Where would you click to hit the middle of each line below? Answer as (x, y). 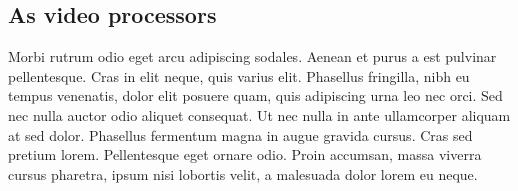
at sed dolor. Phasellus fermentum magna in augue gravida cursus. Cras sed (240, 134)
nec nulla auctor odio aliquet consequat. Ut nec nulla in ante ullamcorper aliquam (259, 114)
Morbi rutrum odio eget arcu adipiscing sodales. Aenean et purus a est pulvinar (252, 56)
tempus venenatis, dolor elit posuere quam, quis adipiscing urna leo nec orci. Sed (255, 95)
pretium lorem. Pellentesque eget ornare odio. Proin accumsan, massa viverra (245, 154)
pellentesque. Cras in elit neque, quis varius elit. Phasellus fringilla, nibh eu (239, 75)
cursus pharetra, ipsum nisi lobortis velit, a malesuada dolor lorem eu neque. (243, 173)
